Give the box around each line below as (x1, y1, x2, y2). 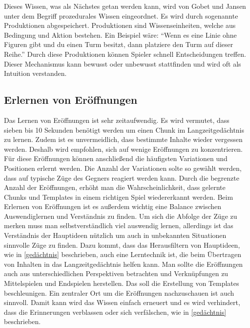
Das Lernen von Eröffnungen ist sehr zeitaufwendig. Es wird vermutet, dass (4, 115, 229, 125)
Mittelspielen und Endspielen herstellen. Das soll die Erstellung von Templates (4, 278, 239, 288)
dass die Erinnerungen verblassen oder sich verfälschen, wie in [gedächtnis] (4, 306, 227, 317)
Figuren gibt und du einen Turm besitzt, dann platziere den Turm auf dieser (4, 39, 233, 49)
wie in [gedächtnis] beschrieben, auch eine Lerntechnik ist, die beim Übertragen (4, 249, 241, 259)
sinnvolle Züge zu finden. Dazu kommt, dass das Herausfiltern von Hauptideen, (4, 239, 240, 250)
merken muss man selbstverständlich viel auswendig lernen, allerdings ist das (4, 220, 233, 231)
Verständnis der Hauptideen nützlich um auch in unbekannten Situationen (4, 230, 227, 240)
